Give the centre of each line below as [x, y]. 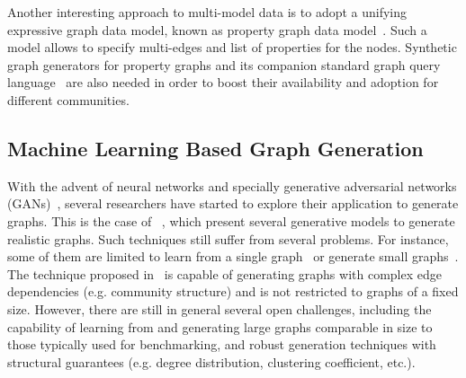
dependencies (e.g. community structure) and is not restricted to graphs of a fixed [233, 291]
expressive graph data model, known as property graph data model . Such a [217, 29]
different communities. [68, 99]
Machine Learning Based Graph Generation [215, 148]
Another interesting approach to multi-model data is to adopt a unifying [207, 12]
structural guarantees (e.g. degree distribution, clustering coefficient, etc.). [211, 361]
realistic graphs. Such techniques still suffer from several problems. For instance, [228, 238]
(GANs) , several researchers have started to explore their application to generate [233, 203]
